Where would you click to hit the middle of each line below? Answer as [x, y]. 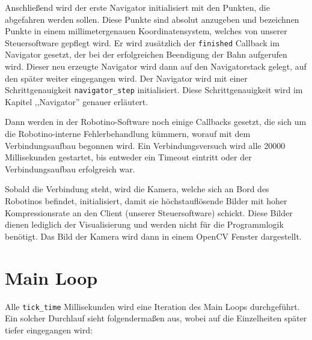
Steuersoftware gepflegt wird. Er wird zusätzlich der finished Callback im [142, 42]
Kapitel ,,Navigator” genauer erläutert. [77, 101]
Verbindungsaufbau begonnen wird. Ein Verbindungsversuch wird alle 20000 [145, 145]
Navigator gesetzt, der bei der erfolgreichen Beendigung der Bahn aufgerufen [146, 54]
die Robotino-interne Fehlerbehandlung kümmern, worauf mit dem [128, 134]
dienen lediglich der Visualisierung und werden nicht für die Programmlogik [144, 224]
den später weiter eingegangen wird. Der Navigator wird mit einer [126, 78]
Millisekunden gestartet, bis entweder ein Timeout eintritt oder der [128, 157]
